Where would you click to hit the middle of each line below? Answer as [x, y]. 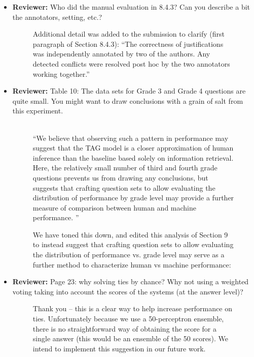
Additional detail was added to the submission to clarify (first [129, 34]
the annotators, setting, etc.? [57, 17]
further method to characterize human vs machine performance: [132, 264]
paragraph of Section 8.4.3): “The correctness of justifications [128, 43]
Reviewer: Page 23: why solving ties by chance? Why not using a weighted [131, 281]
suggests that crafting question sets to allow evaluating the [124, 187]
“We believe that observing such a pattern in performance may [131, 138]
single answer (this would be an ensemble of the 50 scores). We [130, 338]
